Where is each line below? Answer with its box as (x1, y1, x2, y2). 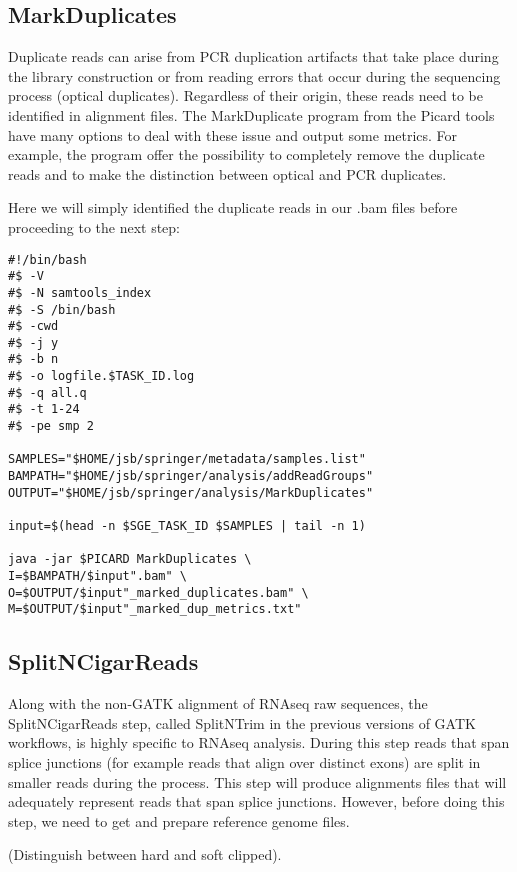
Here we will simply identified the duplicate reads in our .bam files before (8, 197, 458, 218)
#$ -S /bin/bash (8, 302, 116, 317)
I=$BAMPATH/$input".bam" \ (8, 569, 187, 584)
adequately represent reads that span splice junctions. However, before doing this (8, 791, 505, 812)
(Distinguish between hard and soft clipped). (8, 844, 282, 865)
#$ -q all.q (8, 385, 87, 400)
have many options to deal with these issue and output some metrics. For (8, 124, 458, 145)
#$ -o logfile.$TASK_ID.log (8, 369, 195, 384)
